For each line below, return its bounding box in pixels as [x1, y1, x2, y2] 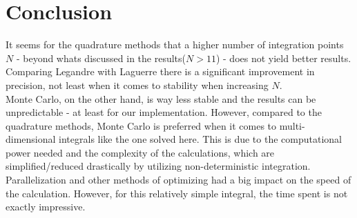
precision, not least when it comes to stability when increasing [6, 77, 269, 92]
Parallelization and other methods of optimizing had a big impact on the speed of [6, 172, 351, 187]
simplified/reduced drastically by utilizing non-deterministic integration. [6, 159, 311, 173]
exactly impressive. [6, 199, 86, 214]
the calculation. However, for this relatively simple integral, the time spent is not [6, 186, 348, 200]
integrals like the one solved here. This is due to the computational [59, 132, 342, 146]
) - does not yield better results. [215, 50, 351, 65]
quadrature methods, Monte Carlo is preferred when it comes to [6, 118, 277, 132]
